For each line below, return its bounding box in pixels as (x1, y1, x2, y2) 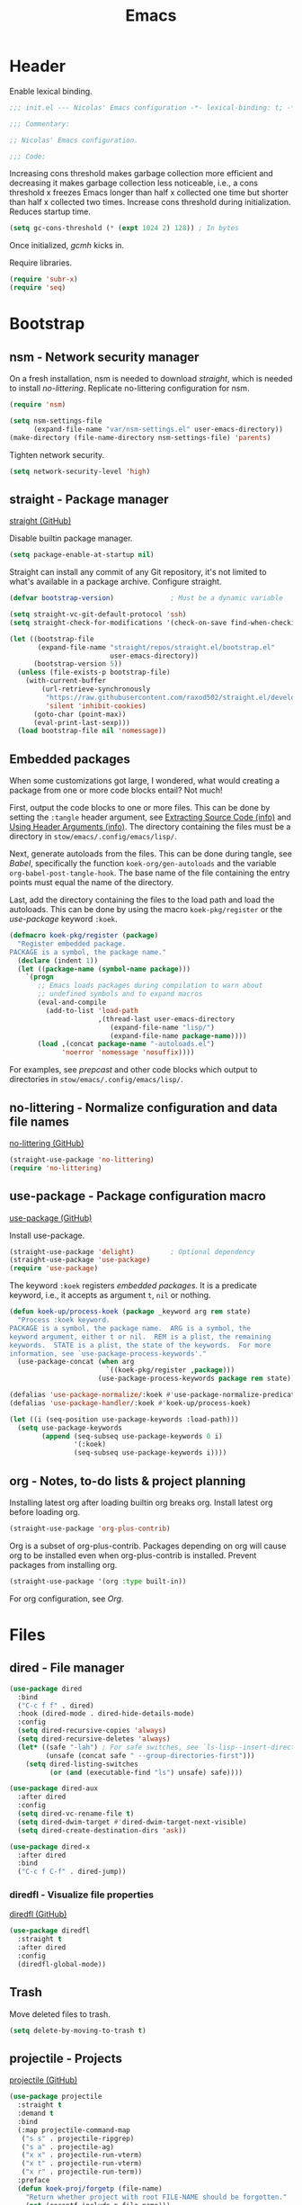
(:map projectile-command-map (17, 2125, 130, 2135)
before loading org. (9, 1507, 81, 1517)
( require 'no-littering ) (9, 1163, 102, 1172)
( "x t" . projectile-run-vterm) (21, 2159, 143, 2168)
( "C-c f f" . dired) (17, 1701, 94, 1710)
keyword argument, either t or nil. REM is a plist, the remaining (9, 1332, 271, 1341)
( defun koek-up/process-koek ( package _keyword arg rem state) (9, 1307, 252, 1316)
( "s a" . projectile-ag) (21, 2142, 115, 2151)
